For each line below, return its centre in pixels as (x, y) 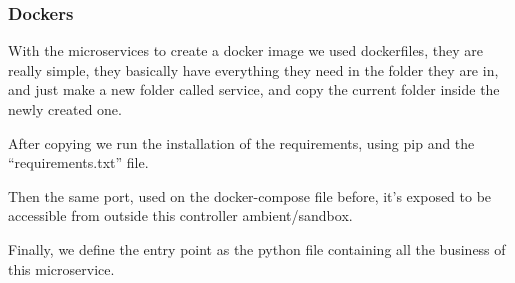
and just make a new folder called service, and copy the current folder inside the (254, 89)
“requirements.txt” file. (78, 162)
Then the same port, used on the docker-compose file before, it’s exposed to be (250, 195)
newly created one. (65, 109)
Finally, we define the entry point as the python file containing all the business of (257, 248)
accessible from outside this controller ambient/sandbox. (180, 215)
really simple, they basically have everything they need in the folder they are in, (253, 69)
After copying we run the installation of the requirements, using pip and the (241, 142)
